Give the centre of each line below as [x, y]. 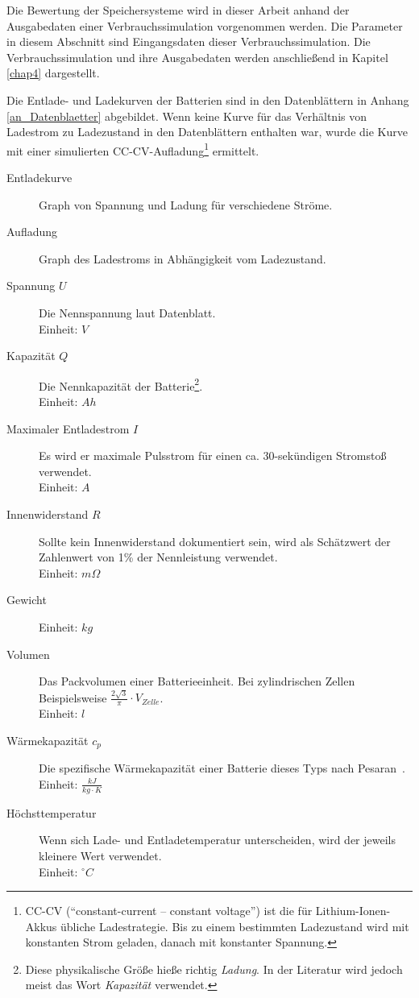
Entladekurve [39, 177]
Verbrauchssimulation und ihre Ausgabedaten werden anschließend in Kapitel [197, 57]
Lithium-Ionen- [353, 911]
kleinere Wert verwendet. [100, 855]
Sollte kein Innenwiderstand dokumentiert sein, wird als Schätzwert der [215, 541]
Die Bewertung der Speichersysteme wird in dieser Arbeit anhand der [178, 10]
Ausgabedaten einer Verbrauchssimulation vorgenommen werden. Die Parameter [205, 25]
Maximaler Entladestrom [68, 428]
